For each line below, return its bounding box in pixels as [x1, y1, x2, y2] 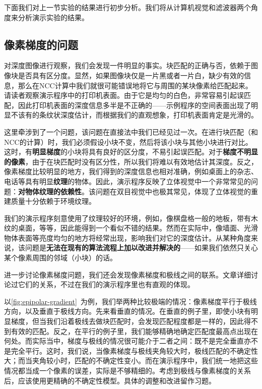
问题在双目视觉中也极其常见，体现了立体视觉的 [95, 186, 251, 196]
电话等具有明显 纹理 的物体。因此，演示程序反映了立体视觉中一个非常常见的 [4, 176, 251, 186]
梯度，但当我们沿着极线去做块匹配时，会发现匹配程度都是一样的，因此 [11, 316, 244, 326]
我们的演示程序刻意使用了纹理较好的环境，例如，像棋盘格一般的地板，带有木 [4, 212, 258, 223]
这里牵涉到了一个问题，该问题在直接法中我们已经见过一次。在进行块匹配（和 [4, 126, 258, 137]
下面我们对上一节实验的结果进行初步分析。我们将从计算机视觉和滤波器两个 [4, 2, 251, 12]
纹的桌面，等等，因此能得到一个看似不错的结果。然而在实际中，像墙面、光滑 [4, 223, 258, 233]
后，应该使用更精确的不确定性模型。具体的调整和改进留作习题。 [4, 375, 216, 385]
